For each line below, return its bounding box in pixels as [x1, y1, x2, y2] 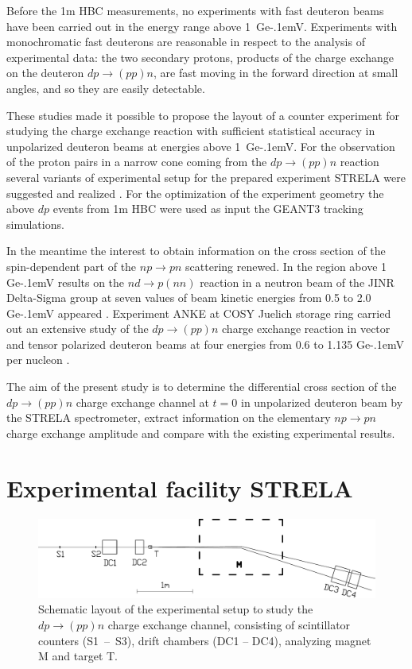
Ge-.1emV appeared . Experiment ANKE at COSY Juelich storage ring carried [6, 304, 391, 321]
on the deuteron [6, 64, 84, 81]
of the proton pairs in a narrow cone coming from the [6, 153, 267, 170]
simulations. [6, 215, 64, 232]
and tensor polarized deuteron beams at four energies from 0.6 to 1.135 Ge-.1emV [6, 335, 404, 352]
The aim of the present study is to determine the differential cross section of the [6, 378, 397, 395]
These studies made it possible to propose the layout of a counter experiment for [6, 106, 400, 123]
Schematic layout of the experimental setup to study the [38, 601, 313, 617]
